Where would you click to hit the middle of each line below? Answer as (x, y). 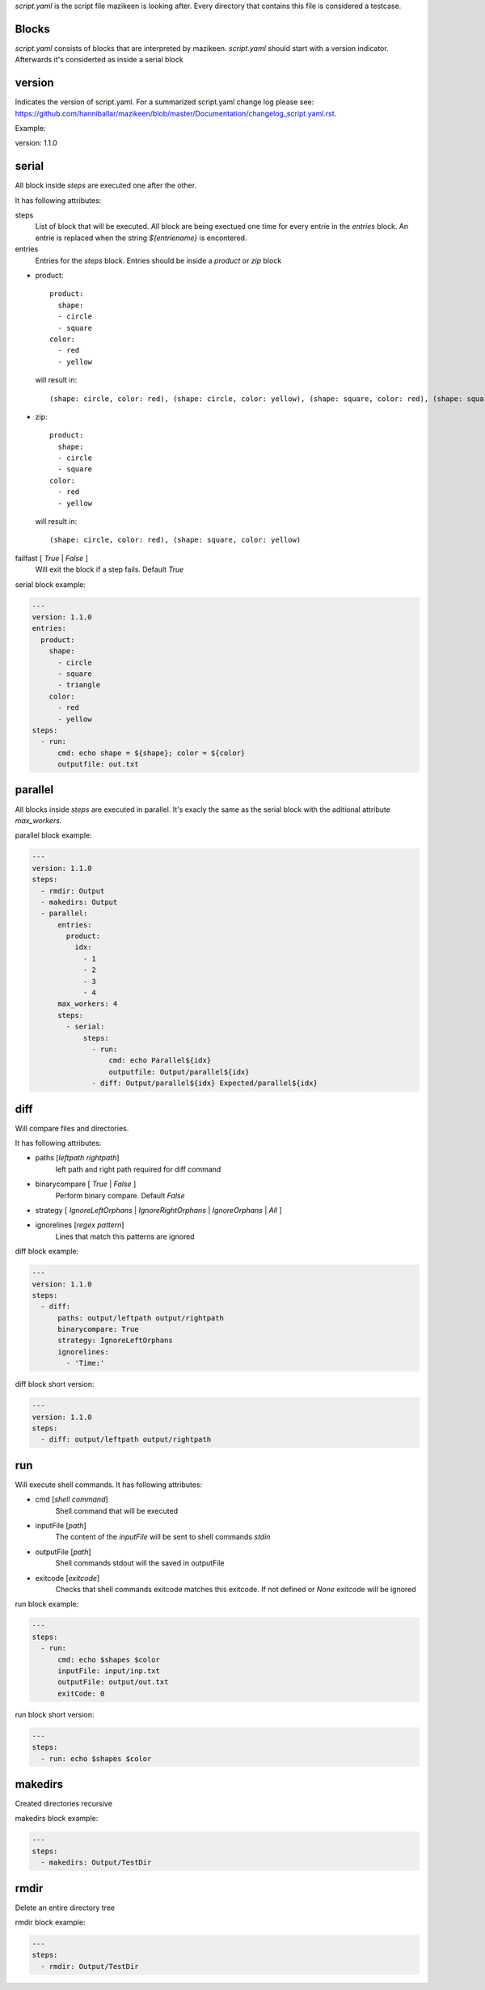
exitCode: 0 (81, 1693)
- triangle (79, 685)
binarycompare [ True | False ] (86, 1184)
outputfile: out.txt (98, 765)
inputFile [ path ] (61, 1526)
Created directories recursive (64, 1804)
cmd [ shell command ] (72, 1499)
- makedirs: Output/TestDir (96, 1863)
